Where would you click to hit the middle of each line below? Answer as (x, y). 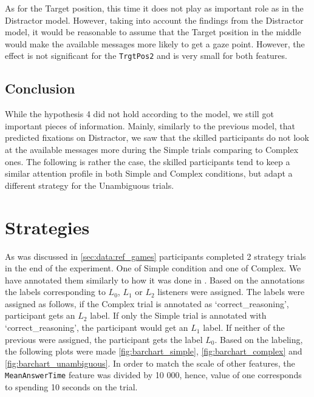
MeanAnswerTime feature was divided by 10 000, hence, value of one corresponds (153, 375)
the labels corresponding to (55, 292)
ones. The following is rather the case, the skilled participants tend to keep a (148, 161)
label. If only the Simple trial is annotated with (178, 315)
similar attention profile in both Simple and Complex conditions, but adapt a (149, 173)
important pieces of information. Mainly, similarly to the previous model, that (150, 125)
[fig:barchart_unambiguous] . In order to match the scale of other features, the (150, 363)
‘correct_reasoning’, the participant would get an (97, 327)
